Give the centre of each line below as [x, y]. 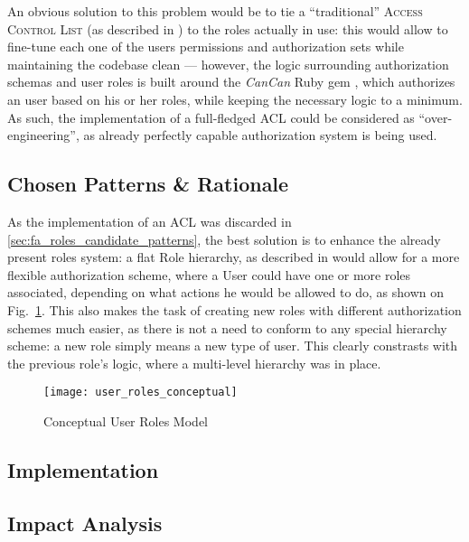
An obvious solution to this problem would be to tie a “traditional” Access [215, 11]
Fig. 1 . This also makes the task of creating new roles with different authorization [234, 309]
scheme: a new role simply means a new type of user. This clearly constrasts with [233, 346]
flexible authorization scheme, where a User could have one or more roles [209, 274]
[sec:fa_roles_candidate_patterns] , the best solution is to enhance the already [224, 239]
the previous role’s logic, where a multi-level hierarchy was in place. [194, 363]
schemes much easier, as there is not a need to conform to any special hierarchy [227, 327]
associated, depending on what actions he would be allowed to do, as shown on [225, 292]
